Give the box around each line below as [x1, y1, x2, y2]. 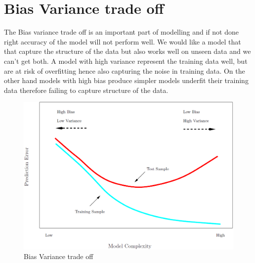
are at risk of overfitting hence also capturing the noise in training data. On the [4, 65, 245, 76]
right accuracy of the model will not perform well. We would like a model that [4, 36, 241, 46]
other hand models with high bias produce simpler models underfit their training [4, 75, 249, 86]
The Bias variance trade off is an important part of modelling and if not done [4, 27, 239, 37]
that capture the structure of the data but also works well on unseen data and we [4, 46, 251, 56]
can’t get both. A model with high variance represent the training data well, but [4, 55, 248, 66]
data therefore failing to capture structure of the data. [4, 85, 169, 95]
